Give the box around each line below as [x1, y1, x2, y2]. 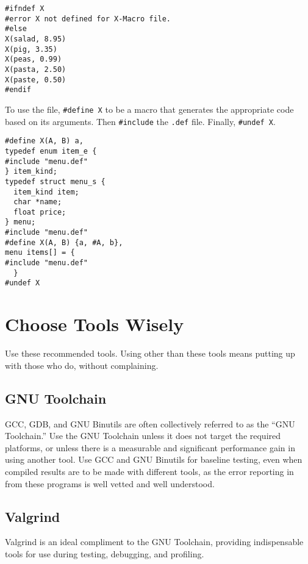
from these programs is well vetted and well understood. [5, 477, 215, 490]
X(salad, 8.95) [5, 34, 66, 43]
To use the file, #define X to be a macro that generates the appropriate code [5, 102, 294, 115]
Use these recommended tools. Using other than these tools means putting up [5, 347, 295, 360]
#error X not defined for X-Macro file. [5, 14, 171, 23]
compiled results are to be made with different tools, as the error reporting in [5, 465, 294, 477]
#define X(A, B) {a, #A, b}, [5, 238, 123, 247]
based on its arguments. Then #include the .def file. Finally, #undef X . [5, 115, 276, 127]
